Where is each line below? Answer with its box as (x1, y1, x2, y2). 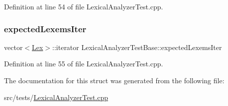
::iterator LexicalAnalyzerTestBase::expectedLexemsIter (52, 42, 222, 52)
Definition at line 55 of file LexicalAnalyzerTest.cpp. (4, 58, 163, 69)
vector (4, 42, 23, 52)
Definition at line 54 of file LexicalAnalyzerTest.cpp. (4, 1, 163, 11)
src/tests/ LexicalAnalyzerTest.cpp (4, 92, 109, 102)
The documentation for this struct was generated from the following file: (4, 75, 225, 85)
